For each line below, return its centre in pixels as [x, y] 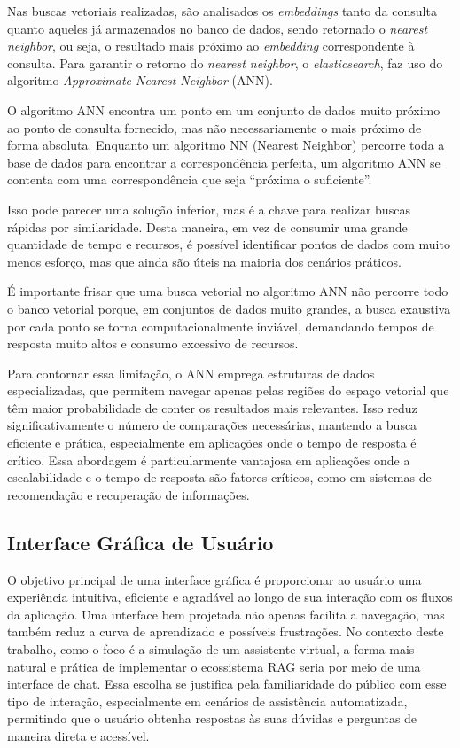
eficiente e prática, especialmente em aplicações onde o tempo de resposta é [212, 443]
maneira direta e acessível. [78, 735]
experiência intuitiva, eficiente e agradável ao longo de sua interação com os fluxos [230, 597]
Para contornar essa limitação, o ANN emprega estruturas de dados [191, 373]
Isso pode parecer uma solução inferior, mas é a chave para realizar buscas [209, 209]
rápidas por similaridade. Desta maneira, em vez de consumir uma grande [207, 226]
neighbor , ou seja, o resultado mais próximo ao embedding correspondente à [211, 46]
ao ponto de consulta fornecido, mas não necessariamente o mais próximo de [214, 127]
